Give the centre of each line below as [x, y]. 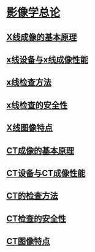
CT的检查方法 [32, 196]
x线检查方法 [29, 82]
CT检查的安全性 [36, 219]
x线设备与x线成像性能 [47, 60]
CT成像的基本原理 [40, 150]
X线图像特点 [30, 128]
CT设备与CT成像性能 [46, 173]
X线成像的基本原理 [42, 37]
